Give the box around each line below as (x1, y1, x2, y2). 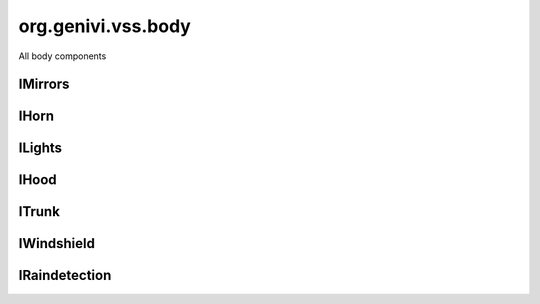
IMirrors (18, 76, 70, 93)
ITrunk (18, 203, 60, 220)
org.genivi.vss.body (18, 15, 192, 37)
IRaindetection (18, 267, 112, 284)
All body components (18, 50, 107, 62)
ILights (18, 140, 63, 157)
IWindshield (18, 235, 95, 252)
